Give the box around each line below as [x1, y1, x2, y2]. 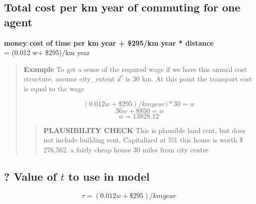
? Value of [4, 168, 57, 184]
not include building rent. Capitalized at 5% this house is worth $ [43, 135, 244, 145]
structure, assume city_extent [23, 73, 115, 84]
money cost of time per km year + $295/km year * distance [4, 37, 214, 48]
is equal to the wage [23, 83, 84, 93]
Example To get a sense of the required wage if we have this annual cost [23, 64, 247, 74]
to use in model [68, 168, 150, 184]
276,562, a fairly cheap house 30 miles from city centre [43, 144, 209, 154]
